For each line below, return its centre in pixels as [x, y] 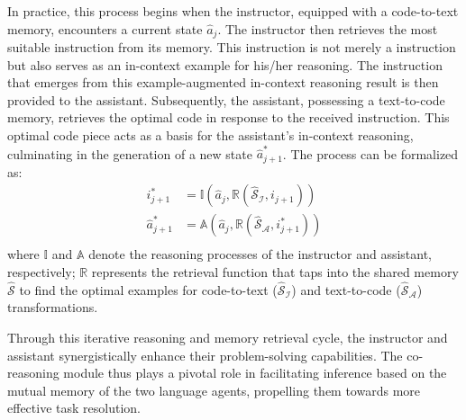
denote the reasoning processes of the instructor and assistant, [260, 254]
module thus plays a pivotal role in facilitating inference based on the [255, 373]
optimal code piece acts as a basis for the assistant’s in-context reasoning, [210, 135]
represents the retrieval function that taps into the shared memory [275, 272]
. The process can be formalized [370, 153]
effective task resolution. [74, 408]
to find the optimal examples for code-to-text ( [148, 289]
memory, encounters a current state [105, 28]
